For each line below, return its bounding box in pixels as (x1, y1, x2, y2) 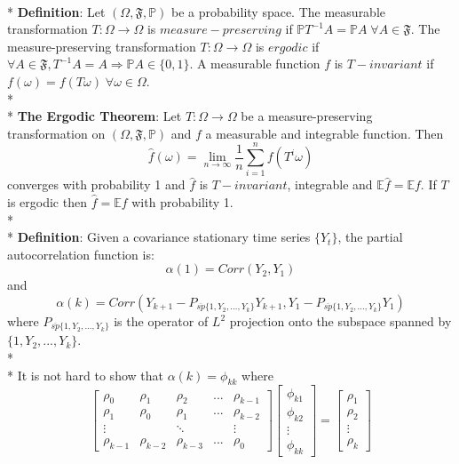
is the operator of (114, 312, 209, 331)
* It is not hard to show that (7, 365, 163, 384)
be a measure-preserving (241, 107, 373, 125)
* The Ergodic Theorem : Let (7, 107, 182, 125)
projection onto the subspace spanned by (229, 312, 452, 331)
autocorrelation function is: (7, 244, 154, 263)
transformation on (7, 124, 106, 142)
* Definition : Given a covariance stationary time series (7, 228, 311, 246)
